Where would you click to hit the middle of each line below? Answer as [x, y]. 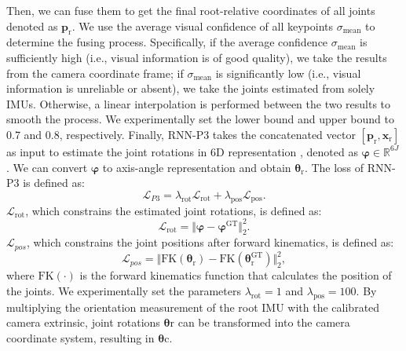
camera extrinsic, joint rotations [83, 322]
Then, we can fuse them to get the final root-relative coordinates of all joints [191, 10]
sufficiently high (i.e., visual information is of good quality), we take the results [197, 57]
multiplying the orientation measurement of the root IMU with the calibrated [193, 307]
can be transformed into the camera [264, 322]
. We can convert [47, 167]
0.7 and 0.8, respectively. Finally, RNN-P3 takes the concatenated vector [181, 134]
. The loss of [334, 167]
